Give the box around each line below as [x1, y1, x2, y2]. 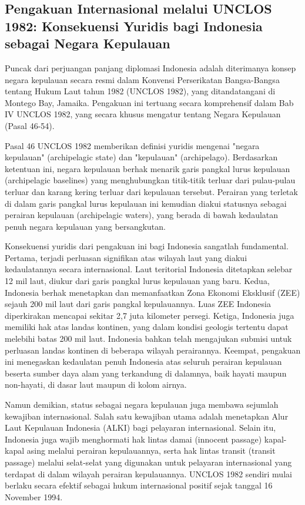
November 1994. [5, 490, 63, 503]
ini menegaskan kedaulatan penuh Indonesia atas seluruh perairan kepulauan [5, 355, 282, 368]
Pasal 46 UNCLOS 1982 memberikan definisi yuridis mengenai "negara [5, 139, 260, 151]
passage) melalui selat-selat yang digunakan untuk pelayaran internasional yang [5, 456, 292, 468]
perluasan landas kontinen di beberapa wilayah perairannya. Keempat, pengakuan [5, 344, 301, 356]
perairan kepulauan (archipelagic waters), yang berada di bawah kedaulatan [5, 209, 279, 221]
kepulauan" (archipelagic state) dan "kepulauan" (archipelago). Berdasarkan [5, 151, 278, 163]
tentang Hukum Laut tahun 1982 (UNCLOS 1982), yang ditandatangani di [5, 85, 276, 97]
